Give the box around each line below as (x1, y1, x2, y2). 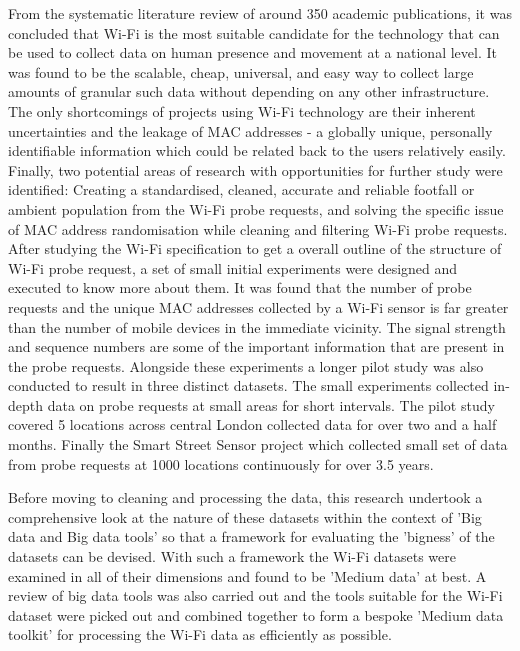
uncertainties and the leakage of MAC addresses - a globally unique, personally (8, 120, 493, 141)
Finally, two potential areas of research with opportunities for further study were (8, 159, 503, 180)
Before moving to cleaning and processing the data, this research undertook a (8, 487, 483, 508)
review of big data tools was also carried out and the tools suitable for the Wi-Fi (8, 585, 503, 606)
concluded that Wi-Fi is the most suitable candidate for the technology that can (8, 22, 500, 43)
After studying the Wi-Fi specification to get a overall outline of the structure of (8, 238, 502, 259)
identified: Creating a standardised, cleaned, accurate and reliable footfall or (8, 179, 475, 200)
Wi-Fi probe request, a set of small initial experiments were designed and (8, 257, 458, 278)
